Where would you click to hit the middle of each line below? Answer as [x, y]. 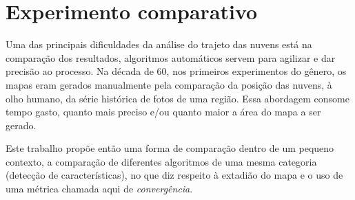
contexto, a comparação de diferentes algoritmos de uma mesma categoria [161, 161]
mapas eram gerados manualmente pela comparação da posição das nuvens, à [169, 84]
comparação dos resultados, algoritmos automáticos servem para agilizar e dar [171, 57]
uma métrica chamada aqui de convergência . [99, 189]
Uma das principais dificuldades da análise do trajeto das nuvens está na [159, 44]
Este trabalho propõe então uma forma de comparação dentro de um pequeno [170, 148]
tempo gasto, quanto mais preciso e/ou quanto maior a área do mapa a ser [163, 112]
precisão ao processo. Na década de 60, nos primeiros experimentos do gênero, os [176, 71]
